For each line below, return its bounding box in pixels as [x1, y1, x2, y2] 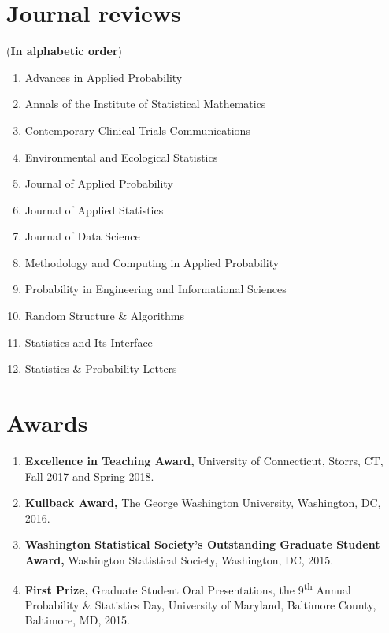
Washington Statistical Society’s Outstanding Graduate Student [24, 536, 380, 553]
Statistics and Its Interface [24, 333, 153, 350]
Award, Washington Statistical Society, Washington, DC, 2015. [24, 551, 334, 568]
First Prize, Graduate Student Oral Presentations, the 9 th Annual [24, 579, 351, 598]
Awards [6, 407, 88, 439]
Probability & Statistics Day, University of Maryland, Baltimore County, [24, 596, 376, 613]
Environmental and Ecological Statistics [24, 148, 218, 165]
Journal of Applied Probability [24, 175, 173, 192]
